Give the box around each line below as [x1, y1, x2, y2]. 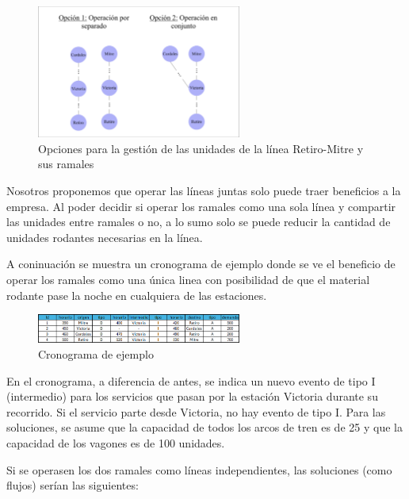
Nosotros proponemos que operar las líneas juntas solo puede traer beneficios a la [6, 182, 401, 198]
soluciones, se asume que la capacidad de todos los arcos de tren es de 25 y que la [6, 419, 403, 436]
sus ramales [38, 155, 94, 172]
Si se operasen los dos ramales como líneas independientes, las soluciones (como [6, 461, 392, 478]
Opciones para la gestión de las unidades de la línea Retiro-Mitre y [38, 140, 364, 156]
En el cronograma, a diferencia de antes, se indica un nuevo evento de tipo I [6, 372, 376, 389]
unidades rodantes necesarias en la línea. [6, 228, 203, 245]
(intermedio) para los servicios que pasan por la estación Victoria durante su [6, 388, 378, 405]
